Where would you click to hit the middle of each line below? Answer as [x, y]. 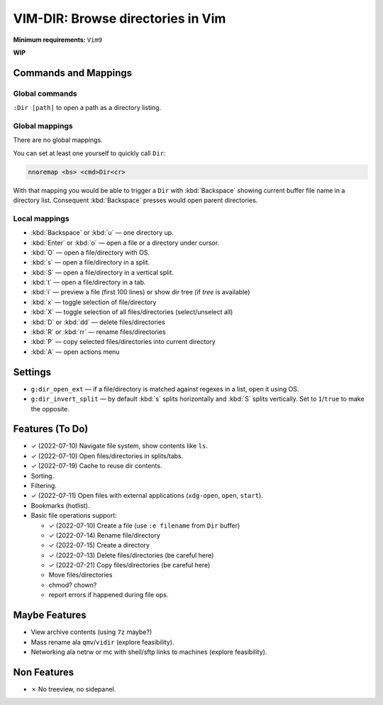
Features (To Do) [51, 429]
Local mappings [41, 218]
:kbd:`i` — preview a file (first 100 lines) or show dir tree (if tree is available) [140, 292]
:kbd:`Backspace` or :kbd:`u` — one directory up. [102, 233]
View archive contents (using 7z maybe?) [91, 632]
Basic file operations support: [74, 516]
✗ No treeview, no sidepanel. [73, 689]
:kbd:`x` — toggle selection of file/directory [94, 302]
